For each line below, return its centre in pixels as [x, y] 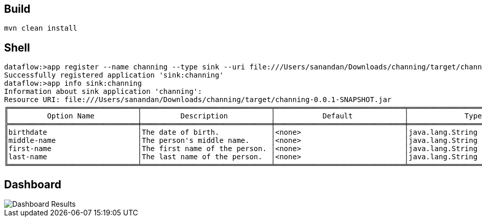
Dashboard [33, 184]
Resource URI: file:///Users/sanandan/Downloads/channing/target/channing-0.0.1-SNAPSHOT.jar [198, 100]
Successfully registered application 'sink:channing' [114, 75]
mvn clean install [41, 28]
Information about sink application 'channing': [103, 92]
